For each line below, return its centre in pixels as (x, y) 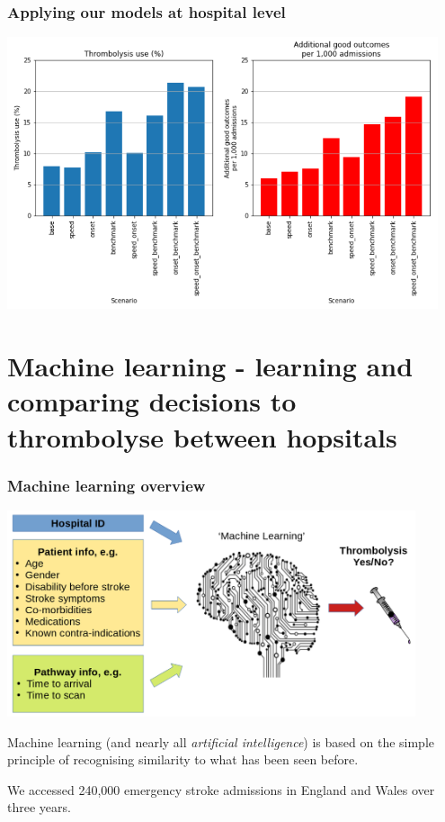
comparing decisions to (152, 401)
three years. (39, 807)
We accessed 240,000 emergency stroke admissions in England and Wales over (221, 789)
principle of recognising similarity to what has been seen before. (183, 759)
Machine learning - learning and (210, 366)
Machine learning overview (107, 485)
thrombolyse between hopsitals (202, 436)
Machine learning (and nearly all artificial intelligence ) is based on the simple (221, 741)
